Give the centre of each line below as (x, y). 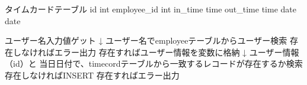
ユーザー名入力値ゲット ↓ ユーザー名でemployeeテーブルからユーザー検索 (146, 40)
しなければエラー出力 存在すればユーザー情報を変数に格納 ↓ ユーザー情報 (156, 52)
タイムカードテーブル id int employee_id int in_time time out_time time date (151, 9)
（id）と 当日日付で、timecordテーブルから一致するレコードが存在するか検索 (154, 63)
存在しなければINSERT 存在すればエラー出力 (92, 75)
